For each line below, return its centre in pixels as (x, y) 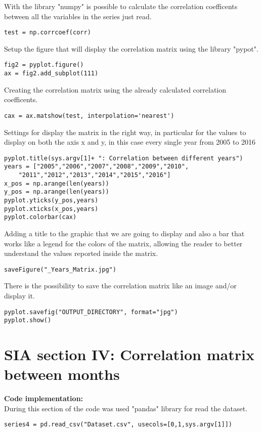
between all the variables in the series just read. (78, 16)
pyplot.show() (28, 320)
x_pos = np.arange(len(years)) (57, 183)
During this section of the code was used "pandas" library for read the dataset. (126, 408)
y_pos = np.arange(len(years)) (57, 192)
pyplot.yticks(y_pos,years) (51, 201)
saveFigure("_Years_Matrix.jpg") (60, 269)
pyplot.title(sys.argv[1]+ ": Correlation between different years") (124, 158)
